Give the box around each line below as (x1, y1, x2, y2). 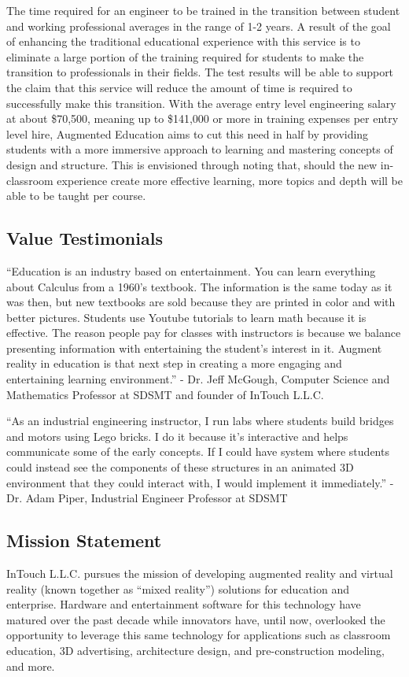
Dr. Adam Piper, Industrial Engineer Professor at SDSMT (6, 490, 288, 506)
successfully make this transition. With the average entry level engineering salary (6, 94, 396, 111)
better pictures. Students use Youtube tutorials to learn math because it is (6, 309, 367, 325)
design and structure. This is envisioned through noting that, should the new (6, 156, 378, 172)
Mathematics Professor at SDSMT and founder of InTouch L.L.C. (6, 386, 324, 402)
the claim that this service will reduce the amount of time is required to (6, 79, 352, 95)
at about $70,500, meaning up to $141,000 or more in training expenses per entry (6, 110, 399, 127)
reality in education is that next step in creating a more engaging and (6, 355, 342, 372)
